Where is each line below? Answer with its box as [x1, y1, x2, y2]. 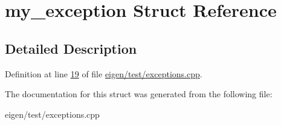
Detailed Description [5, 39, 137, 57]
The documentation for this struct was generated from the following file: [5, 88, 273, 100]
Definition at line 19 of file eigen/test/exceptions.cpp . [5, 67, 202, 80]
